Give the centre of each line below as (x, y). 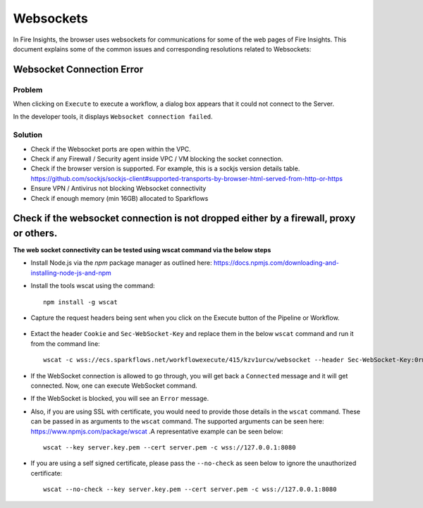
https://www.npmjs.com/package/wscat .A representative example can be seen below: (157, 431)
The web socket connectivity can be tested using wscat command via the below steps (142, 250)
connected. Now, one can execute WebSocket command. (114, 385)
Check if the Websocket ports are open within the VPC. (111, 149)
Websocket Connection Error (78, 69)
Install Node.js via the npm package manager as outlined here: (122, 263)
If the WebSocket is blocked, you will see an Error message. (120, 399)
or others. (35, 233)
